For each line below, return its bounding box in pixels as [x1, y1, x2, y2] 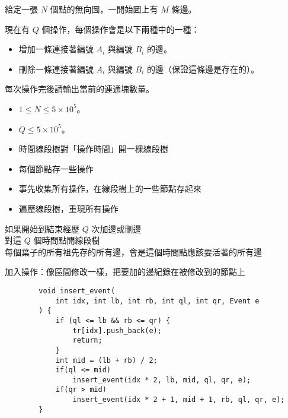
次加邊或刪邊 [91, 222, 142, 235]
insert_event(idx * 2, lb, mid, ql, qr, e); [72, 375, 251, 384]
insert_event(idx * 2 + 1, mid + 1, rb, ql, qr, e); [72, 395, 285, 404]
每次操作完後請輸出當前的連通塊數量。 [5, 83, 154, 95]
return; [72, 336, 103, 345]
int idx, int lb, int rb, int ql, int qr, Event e [55, 296, 260, 305]
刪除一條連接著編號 [18, 62, 94, 75]
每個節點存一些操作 [18, 162, 94, 175]
